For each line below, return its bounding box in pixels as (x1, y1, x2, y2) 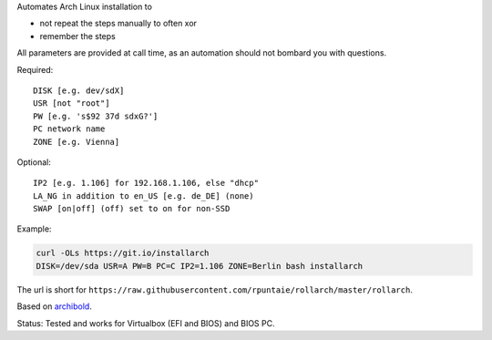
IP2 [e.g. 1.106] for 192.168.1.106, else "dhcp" (33, 178, 260, 189)
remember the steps (39, 30, 116, 41)
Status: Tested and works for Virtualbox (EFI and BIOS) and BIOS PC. (16, 317, 275, 328)
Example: (16, 223, 52, 234)
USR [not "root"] (33, 98, 110, 108)
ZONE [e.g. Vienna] (33, 137, 120, 147)
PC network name (33, 124, 106, 134)
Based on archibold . (16, 301, 93, 312)
